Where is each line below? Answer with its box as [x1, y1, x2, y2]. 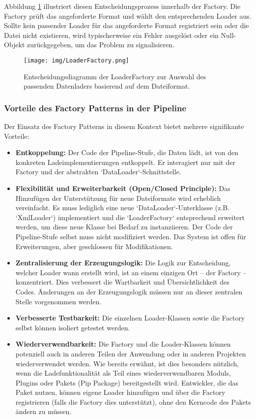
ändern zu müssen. [15, 406, 72, 417]
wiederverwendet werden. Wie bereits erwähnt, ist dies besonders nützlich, [15, 358, 239, 368]
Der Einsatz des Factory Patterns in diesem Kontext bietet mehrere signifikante [4, 121, 244, 131]
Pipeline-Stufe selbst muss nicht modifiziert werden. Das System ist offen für [15, 231, 246, 241]
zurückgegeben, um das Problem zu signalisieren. [27, 39, 174, 50]
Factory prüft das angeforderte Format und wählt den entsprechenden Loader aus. [4, 10, 252, 21]
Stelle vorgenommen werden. [15, 296, 102, 306]
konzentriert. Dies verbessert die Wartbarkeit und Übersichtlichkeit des [15, 277, 229, 287]
